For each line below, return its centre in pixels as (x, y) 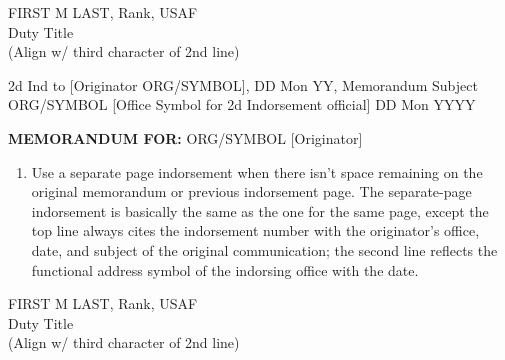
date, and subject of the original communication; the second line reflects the (264, 249)
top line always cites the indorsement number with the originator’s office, (255, 230)
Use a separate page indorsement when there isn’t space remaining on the (257, 171)
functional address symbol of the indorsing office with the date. (225, 269)
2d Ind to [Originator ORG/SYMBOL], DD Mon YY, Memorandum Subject (243, 84)
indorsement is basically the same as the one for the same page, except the (260, 210)
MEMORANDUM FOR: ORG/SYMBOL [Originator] (185, 137)
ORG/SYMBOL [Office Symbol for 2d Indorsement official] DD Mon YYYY (242, 104)
